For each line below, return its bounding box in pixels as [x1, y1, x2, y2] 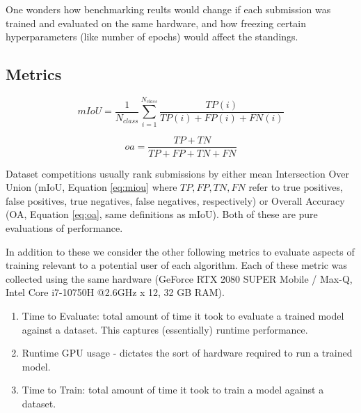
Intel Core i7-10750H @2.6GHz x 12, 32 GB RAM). [6, 285, 225, 299]
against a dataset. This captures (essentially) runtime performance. [22, 322, 308, 336]
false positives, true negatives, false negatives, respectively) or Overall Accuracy [6, 193, 345, 208]
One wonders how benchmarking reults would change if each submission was [6, 2, 331, 16]
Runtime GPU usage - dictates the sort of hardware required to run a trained [22, 345, 353, 360]
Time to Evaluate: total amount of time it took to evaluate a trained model [22, 308, 344, 322]
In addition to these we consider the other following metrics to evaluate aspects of [6, 244, 355, 258]
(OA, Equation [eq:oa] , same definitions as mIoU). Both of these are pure [6, 207, 318, 221]
